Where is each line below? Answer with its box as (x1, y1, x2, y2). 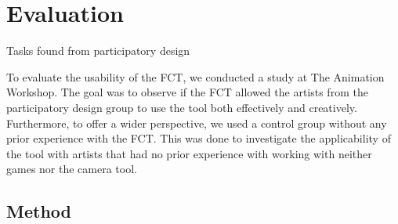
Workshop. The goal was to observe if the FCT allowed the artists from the (6, 84, 368, 100)
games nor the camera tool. (6, 161, 137, 177)
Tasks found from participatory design (6, 42, 190, 59)
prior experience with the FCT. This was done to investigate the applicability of (6, 130, 391, 146)
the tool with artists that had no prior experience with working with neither (6, 145, 372, 161)
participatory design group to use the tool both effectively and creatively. (6, 99, 357, 115)
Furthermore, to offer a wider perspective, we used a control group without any (6, 114, 387, 131)
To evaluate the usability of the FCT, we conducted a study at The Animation (6, 68, 385, 85)
